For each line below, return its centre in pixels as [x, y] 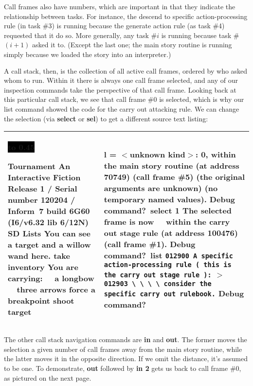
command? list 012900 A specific [168, 255]
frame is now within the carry [167, 222]
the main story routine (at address [172, 166]
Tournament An [39, 166]
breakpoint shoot [41, 301]
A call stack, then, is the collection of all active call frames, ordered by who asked [126, 70]
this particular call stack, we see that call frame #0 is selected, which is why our [124, 99]
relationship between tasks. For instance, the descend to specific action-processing [126, 16]
